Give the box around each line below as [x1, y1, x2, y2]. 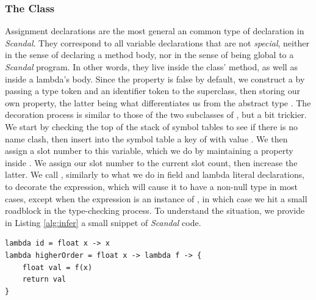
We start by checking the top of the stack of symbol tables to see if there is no [5, 120, 298, 133]
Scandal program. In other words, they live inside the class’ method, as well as [5, 60, 298, 73]
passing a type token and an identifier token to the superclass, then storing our [5, 84, 301, 97]
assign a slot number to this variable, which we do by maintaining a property [5, 144, 293, 157]
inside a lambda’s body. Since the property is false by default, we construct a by [5, 72, 305, 85]
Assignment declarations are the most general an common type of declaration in [5, 24, 304, 37]
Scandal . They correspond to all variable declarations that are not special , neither [5, 36, 309, 49]
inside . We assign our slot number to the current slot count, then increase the [5, 156, 298, 169]
